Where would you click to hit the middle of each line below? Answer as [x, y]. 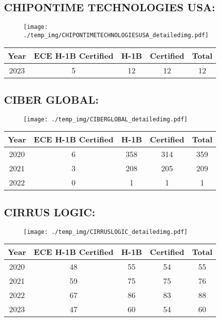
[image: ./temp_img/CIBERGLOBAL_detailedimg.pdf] [106, 119]
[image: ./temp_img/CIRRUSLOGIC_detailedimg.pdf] [106, 232]
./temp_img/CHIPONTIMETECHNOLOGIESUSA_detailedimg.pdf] [116, 35]
